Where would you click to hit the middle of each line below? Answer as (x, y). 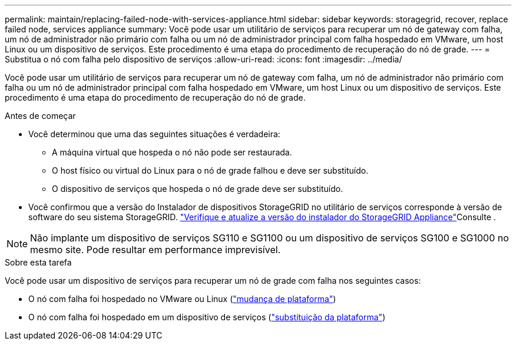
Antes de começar (40, 116)
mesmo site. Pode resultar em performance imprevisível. (156, 250)
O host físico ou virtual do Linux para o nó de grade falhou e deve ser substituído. (210, 170)
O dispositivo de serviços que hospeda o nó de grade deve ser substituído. (198, 189)
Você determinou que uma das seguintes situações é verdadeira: (154, 134)
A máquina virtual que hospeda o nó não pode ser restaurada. (172, 152)
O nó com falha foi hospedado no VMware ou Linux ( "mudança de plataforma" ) (182, 299)
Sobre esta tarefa (38, 262)
